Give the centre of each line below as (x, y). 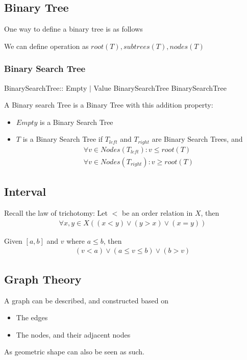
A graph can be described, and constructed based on (86, 300)
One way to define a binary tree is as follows (73, 29)
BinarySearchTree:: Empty (46, 87)
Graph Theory (43, 279)
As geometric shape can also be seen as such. (74, 352)
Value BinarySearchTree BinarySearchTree (160, 87)
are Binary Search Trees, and (197, 139)
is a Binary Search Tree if (63, 139)
